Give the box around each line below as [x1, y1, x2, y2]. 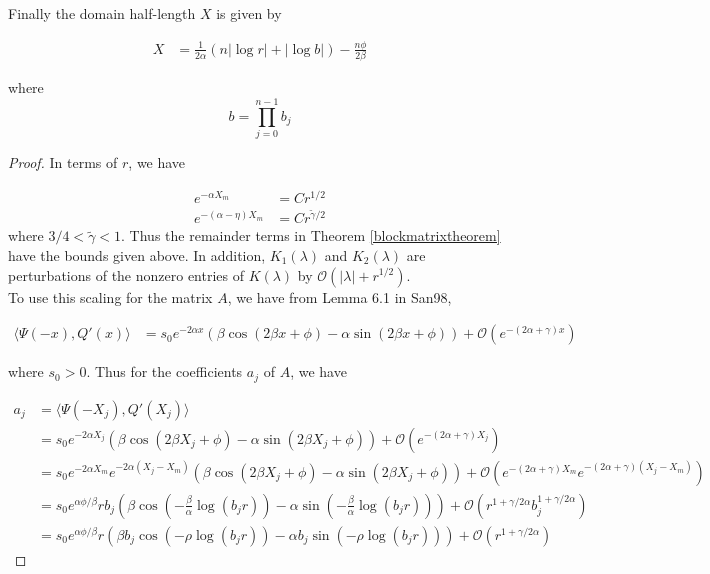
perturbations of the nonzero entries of [8, 264, 244, 285]
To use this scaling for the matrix [8, 286, 213, 307]
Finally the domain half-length [8, 3, 196, 23]
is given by [216, 3, 282, 23]
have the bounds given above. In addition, [8, 244, 266, 265]
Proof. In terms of [8, 151, 118, 172]
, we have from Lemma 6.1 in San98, [227, 286, 452, 307]
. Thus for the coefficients [86, 361, 243, 382]
